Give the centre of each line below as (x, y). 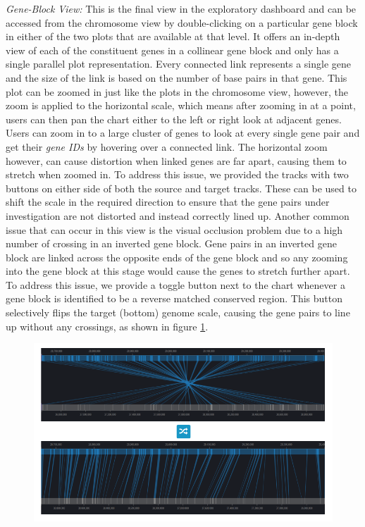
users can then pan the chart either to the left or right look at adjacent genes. (174, 119)
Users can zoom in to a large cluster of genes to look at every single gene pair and (183, 133)
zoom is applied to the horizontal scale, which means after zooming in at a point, (181, 105)
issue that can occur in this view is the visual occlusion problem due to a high (174, 229)
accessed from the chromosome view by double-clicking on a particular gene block (182, 22)
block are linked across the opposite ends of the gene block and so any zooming (177, 257)
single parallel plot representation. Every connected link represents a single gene (179, 64)
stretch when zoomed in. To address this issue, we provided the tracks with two (177, 174)
